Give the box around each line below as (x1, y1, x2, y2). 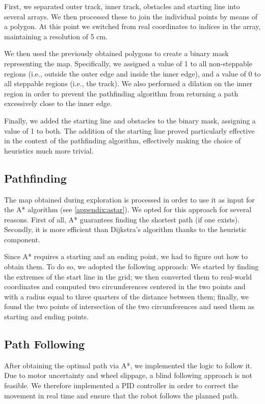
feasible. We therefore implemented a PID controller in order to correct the (4, 380, 238, 391)
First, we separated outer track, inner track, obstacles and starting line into (4, 1, 240, 11)
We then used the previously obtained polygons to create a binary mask (4, 48, 229, 59)
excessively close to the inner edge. (4, 98, 112, 109)
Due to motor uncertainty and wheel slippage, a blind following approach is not (4, 370, 253, 381)
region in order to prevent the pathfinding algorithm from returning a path (4, 88, 238, 98)
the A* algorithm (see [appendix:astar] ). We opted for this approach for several (4, 204, 252, 215)
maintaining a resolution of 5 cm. (4, 31, 108, 41)
